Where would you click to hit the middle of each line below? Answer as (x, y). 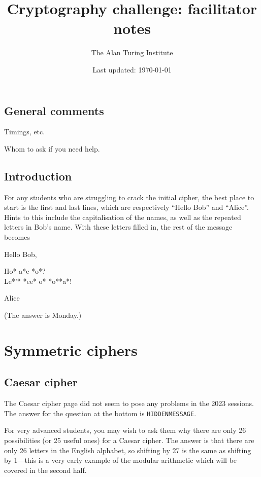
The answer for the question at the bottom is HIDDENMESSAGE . (100, 413)
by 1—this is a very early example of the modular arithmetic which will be (121, 460)
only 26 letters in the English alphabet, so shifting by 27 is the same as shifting (128, 450)
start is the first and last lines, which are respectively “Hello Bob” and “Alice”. (126, 207)
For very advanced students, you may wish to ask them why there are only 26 (125, 430)
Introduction (38, 176)
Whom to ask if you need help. (52, 148)
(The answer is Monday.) (43, 315)
